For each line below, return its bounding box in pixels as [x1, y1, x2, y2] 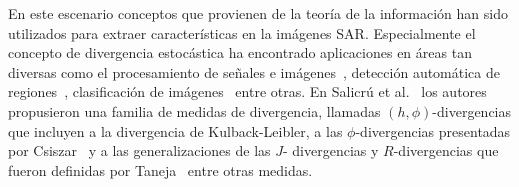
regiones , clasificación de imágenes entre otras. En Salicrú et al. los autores [8, 81, 487, 102]
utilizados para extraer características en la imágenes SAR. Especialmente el [8, 22, 476, 43]
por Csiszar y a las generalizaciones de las [8, 140, 271, 161]
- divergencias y [283, 140, 379, 161]
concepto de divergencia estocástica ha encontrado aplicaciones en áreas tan [8, 42, 472, 63]
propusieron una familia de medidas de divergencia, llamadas [8, 100, 381, 121]
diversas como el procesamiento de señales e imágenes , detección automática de [8, 61, 500, 82]
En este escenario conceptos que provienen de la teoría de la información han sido [8, 3, 508, 23]
